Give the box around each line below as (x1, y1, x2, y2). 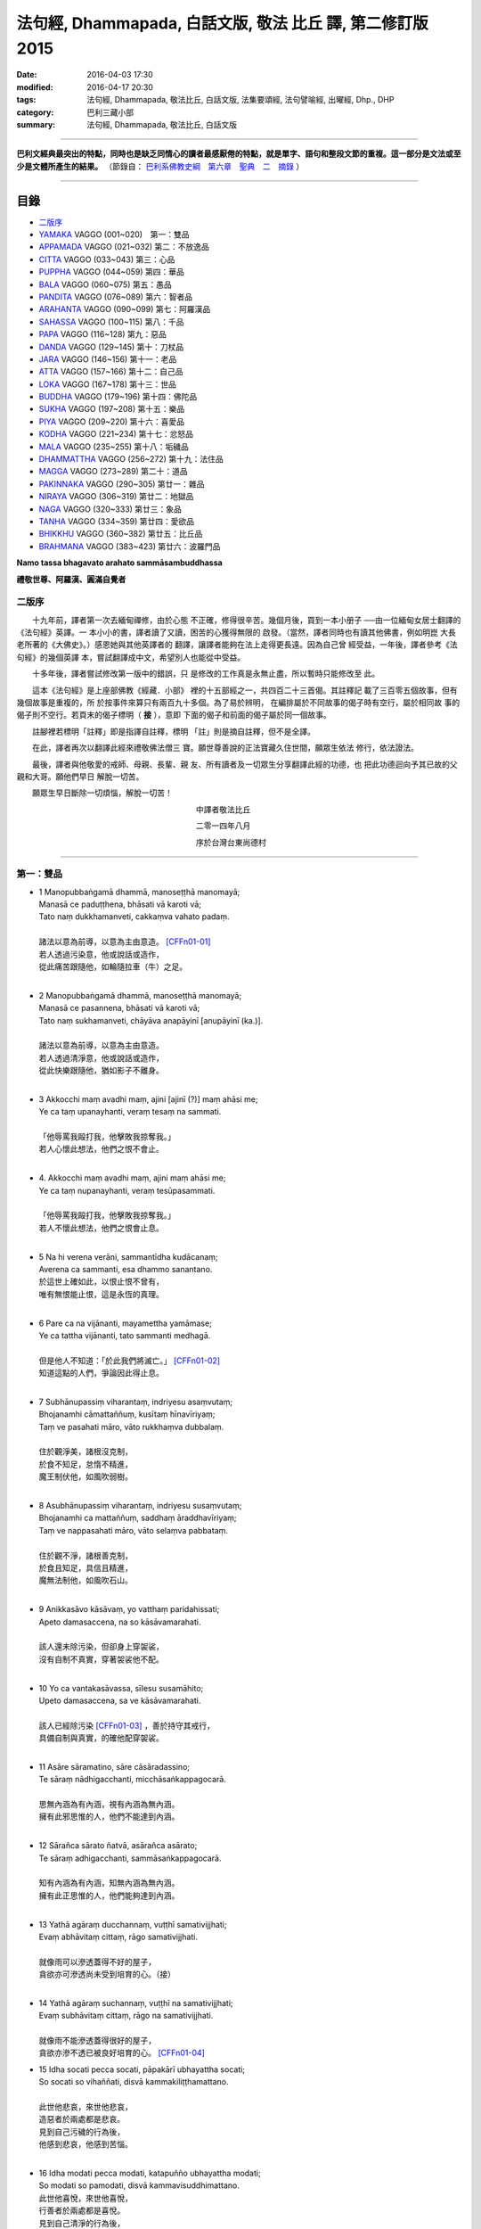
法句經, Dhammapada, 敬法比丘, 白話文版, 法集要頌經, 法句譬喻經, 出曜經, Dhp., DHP (86, 95, 395, 105)
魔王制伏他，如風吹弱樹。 (38, 1471, 133, 1482)
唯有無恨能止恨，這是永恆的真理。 (38, 1288, 164, 1299)
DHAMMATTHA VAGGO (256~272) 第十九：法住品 (38, 454, 224, 465)
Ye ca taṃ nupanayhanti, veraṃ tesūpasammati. (38, 1185, 216, 1196)
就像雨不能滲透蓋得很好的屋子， (38, 2036, 156, 2046)
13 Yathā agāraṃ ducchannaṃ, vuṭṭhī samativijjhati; (38, 1919, 227, 1929)
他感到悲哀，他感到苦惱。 (38, 2139, 133, 2150)
